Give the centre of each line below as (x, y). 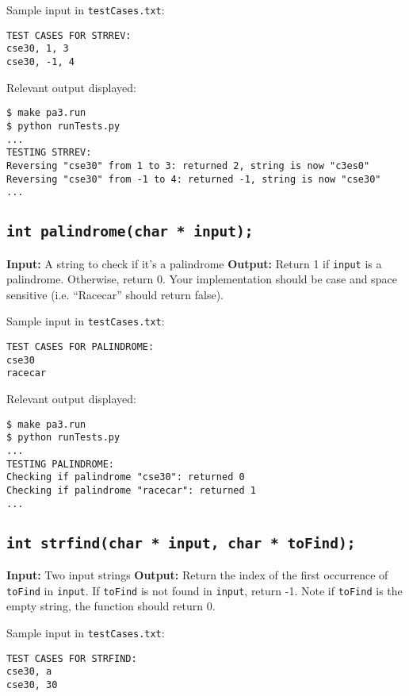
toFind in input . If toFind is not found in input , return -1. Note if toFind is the (204, 590)
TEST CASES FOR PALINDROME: (80, 347)
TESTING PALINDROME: (61, 464)
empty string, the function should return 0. (111, 606)
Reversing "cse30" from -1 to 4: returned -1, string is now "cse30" (194, 179)
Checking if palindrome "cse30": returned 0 (126, 477)
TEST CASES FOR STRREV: (69, 35)
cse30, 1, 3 (38, 49)
